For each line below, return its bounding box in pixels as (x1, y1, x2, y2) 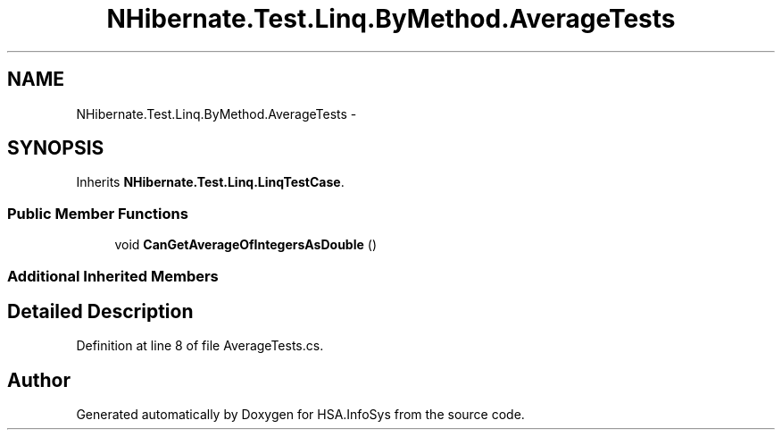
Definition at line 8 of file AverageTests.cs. (76, 338, 324, 354)
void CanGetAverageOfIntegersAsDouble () (114, 237, 377, 253)
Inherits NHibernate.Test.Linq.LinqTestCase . (76, 174, 345, 190)
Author (7, 368, 71, 391)
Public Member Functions (7, 204, 188, 223)
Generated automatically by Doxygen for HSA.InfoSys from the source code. (76, 407, 525, 423)
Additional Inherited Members (7, 266, 219, 285)
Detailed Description (7, 299, 194, 323)
